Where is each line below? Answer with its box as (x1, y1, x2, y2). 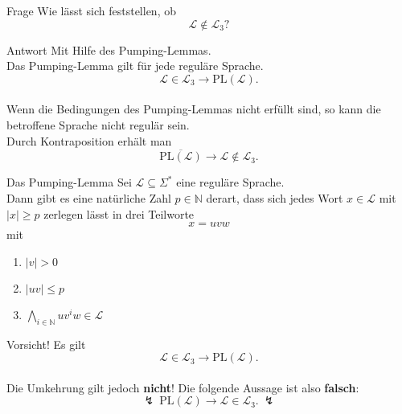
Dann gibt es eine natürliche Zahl (6, 189, 171, 206)
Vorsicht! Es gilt (6, 335, 86, 352)
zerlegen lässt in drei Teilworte (43, 205, 195, 222)
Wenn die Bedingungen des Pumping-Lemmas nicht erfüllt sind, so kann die (6, 100, 381, 117)
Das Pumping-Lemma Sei (6, 174, 132, 191)
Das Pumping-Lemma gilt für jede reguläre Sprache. (6, 57, 264, 74)
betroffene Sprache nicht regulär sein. (6, 116, 190, 133)
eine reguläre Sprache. (176, 174, 285, 191)
